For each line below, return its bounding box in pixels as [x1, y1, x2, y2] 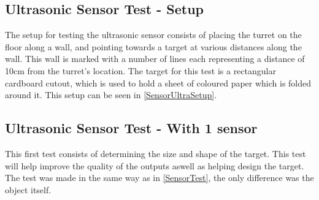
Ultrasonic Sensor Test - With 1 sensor [5, 118, 258, 137]
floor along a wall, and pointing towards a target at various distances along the [5, 40, 302, 53]
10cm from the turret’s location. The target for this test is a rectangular [5, 64, 276, 77]
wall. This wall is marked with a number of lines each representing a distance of [5, 52, 305, 65]
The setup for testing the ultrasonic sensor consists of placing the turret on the [5, 28, 302, 41]
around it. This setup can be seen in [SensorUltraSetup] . [5, 88, 217, 101]
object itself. [5, 183, 52, 196]
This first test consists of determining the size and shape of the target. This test [5, 147, 306, 160]
